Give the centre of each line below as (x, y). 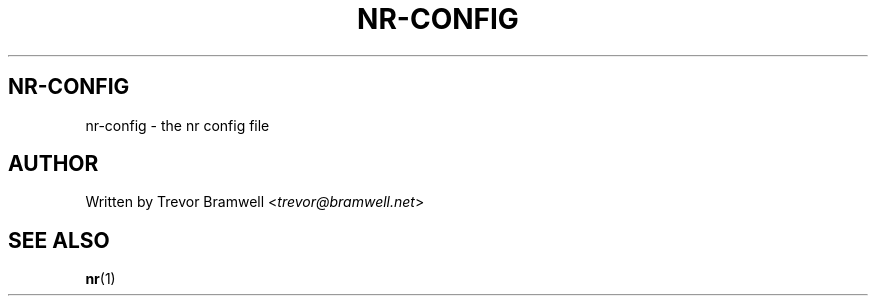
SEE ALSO (59, 240)
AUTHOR (53, 164)
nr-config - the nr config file (177, 125)
